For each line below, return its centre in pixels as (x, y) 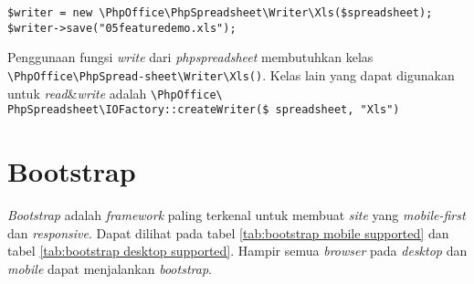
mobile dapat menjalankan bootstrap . (110, 268)
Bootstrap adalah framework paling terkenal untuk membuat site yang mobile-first (237, 215)
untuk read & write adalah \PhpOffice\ (115, 93)
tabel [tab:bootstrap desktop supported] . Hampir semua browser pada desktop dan (237, 251)
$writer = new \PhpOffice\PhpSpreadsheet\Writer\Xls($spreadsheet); (220, 13)
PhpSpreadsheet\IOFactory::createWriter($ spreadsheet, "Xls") (204, 110)
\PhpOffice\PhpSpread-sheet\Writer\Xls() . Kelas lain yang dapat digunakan (231, 74)
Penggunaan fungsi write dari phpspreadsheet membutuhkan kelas (190, 57)
